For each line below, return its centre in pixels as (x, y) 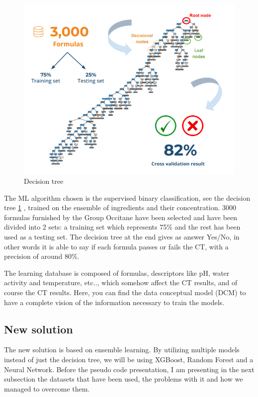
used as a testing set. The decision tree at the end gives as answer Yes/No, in (122, 237)
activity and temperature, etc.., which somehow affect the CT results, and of (121, 282)
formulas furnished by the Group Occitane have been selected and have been (121, 217)
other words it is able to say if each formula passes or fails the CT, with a (116, 246)
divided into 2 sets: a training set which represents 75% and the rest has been (122, 227)
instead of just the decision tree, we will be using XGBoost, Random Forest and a (129, 359)
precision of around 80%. (42, 256)
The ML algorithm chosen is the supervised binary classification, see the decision (127, 198)
